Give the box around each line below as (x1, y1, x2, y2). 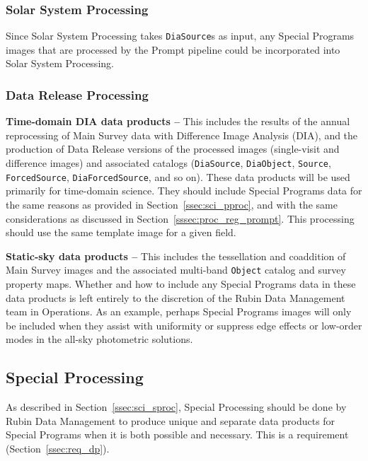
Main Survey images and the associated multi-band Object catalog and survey (6, 262, 346, 277)
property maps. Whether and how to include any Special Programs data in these (6, 276, 356, 291)
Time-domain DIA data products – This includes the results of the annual (6, 114, 350, 129)
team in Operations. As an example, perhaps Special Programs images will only (6, 304, 352, 319)
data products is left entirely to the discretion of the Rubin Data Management (6, 290, 345, 305)
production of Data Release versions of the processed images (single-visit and (6, 141, 340, 156)
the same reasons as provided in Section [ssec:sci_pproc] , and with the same (6, 197, 338, 211)
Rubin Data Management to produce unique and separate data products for (6, 413, 335, 428)
